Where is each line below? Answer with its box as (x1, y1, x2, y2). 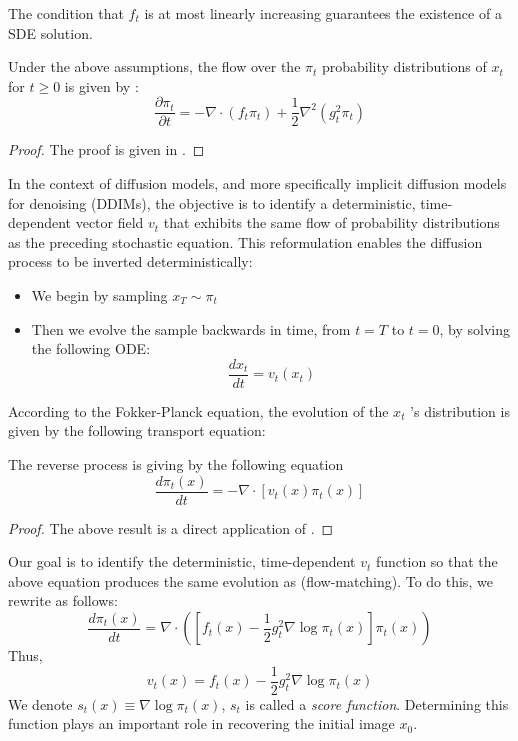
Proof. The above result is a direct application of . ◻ (8, 517, 334, 538)
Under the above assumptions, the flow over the (8, 56, 301, 77)
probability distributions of (321, 56, 487, 77)
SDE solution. (8, 22, 93, 43)
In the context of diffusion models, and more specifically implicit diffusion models (8, 173, 507, 194)
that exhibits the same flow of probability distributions (163, 212, 500, 233)
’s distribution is (410, 400, 510, 421)
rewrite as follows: (8, 590, 118, 611)
